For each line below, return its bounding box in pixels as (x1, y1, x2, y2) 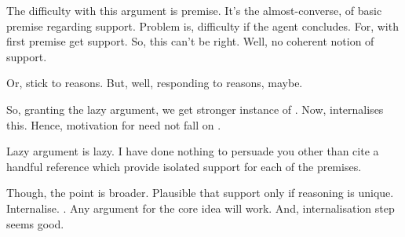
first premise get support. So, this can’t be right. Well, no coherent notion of (6, 33, 374, 49)
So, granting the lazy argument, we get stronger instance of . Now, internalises (6, 100, 384, 117)
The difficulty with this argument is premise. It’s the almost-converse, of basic (6, 2, 382, 18)
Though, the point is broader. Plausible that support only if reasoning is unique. (6, 184, 394, 201)
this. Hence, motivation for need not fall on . (6, 116, 221, 133)
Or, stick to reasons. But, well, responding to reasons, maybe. (6, 75, 303, 91)
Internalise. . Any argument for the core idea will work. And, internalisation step (6, 199, 395, 216)
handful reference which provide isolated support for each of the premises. (6, 158, 362, 174)
